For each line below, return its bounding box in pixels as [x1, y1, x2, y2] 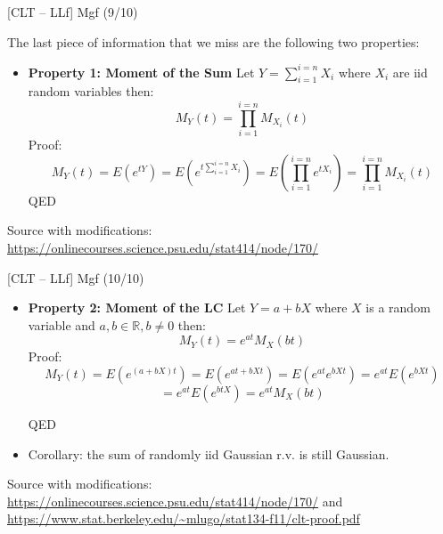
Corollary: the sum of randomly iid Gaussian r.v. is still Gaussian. [28, 444, 390, 463]
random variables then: [28, 82, 154, 101]
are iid [392, 62, 428, 81]
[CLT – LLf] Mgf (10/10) [7, 268, 144, 287]
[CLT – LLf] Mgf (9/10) [7, 3, 138, 20]
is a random [365, 298, 431, 317]
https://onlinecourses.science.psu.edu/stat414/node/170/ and [7, 491, 343, 510]
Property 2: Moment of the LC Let [28, 298, 246, 317]
